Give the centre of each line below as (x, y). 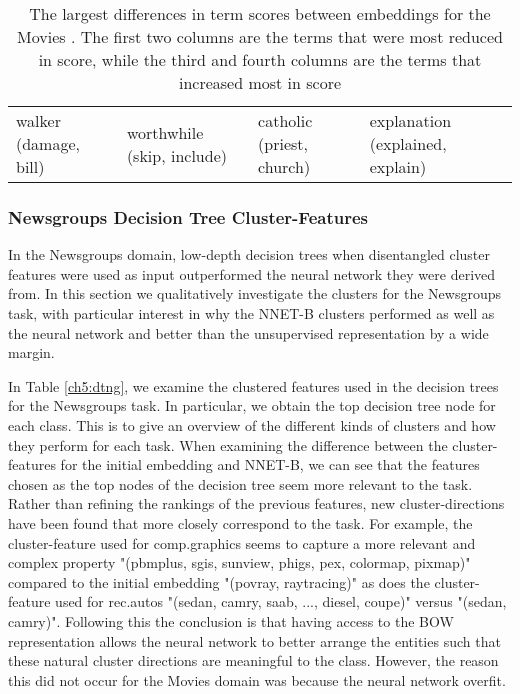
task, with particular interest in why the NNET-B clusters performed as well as (251, 313)
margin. (31, 352)
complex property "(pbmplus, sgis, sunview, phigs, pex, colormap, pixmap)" (239, 562)
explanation (410, 120)
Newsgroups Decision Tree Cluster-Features (188, 216)
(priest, (283, 143)
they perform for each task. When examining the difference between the (228, 444)
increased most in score (260, 82)
